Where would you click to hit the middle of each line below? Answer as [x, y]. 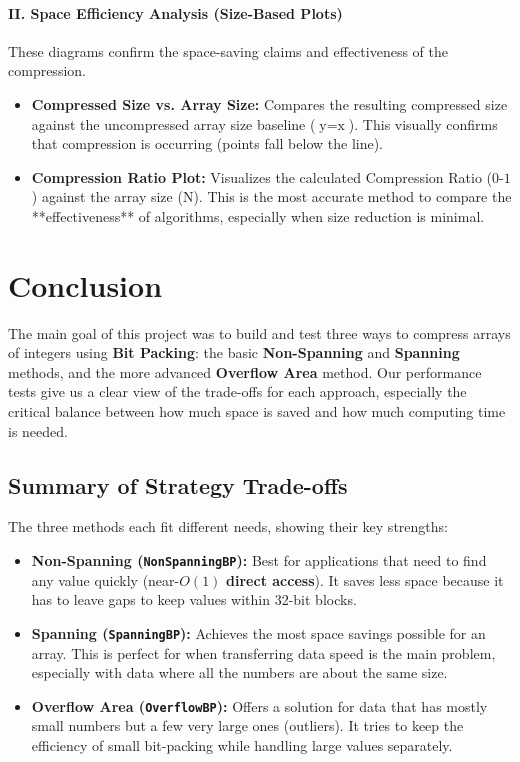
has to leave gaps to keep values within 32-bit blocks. [194, 599]
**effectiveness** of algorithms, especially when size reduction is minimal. [258, 215]
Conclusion [85, 284]
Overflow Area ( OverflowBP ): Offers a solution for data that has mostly [259, 705]
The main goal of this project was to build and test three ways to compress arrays [259, 332]
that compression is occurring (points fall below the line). [207, 143]
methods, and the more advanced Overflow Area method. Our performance [245, 371]
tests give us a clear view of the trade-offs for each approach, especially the [237, 391]
